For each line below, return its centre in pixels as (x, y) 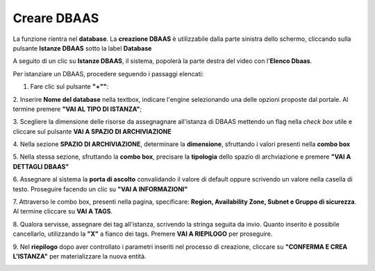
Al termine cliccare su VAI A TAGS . (63, 211)
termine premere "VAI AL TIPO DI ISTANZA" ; (77, 109)
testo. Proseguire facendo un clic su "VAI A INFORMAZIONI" (100, 189)
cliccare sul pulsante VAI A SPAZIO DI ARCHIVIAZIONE (92, 131)
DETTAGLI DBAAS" (41, 166)
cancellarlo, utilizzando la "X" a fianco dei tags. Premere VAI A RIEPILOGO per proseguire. (143, 234)
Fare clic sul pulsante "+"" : (69, 87)
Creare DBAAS (56, 18)
